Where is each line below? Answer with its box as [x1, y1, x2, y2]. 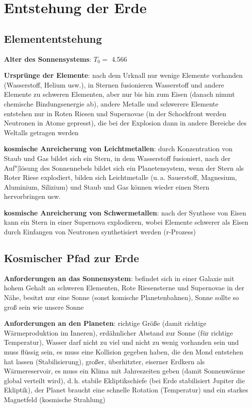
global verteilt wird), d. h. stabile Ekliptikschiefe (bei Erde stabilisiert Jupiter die [4, 375, 245, 385]
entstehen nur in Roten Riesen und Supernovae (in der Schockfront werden [4, 108, 227, 118]
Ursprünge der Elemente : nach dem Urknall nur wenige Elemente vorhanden [4, 70, 243, 80]
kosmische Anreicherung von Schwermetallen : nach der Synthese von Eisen [4, 207, 247, 217]
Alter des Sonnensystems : [4, 53, 92, 64]
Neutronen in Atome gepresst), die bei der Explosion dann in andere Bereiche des [4, 118, 247, 128]
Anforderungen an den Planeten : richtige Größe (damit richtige [4, 318, 207, 328]
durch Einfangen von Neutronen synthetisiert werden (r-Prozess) [4, 227, 196, 237]
